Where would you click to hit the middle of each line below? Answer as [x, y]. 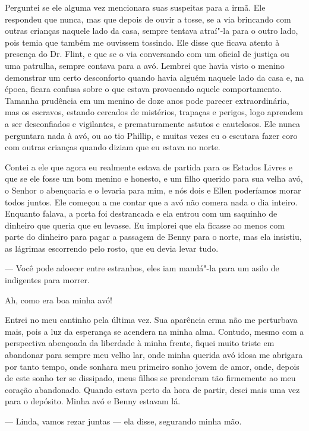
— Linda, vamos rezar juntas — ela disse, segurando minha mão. [123, 421]
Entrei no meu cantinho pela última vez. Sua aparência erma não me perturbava [151, 320]
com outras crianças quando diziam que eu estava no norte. [113, 147]
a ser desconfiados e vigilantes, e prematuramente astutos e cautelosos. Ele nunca [153, 123]
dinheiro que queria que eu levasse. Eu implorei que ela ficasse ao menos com [145, 225]
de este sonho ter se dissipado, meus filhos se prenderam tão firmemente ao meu [150, 378]
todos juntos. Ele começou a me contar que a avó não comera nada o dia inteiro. [151, 202]
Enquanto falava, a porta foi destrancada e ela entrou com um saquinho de [141, 213]
